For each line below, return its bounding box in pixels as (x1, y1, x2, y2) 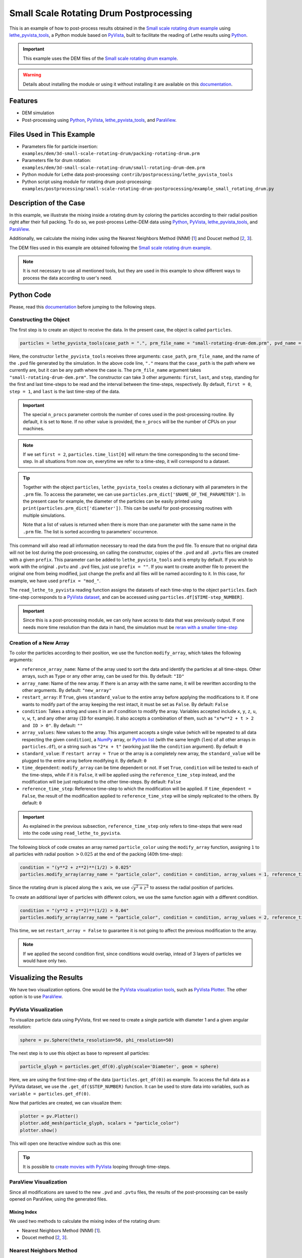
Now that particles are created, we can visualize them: (9, 1100, 122, 1106)
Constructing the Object (9, 316, 70, 323)
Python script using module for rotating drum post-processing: (22, 179, 152, 185)
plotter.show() (20, 1127, 57, 1133)
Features (9, 97, 38, 105)
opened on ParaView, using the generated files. (9, 1196, 108, 1202)
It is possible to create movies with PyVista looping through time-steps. (23, 1163, 171, 1169)
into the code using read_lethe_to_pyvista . (23, 830, 121, 836)
